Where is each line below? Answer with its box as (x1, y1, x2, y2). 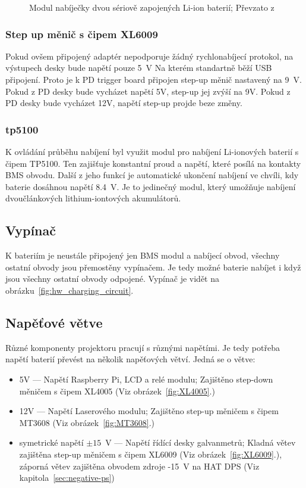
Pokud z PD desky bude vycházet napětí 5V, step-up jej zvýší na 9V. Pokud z (5, 85, 291, 97)
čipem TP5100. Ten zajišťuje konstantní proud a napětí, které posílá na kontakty (5, 157, 301, 169)
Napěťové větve (5, 313, 103, 331)
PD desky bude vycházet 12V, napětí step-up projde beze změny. (5, 97, 242, 109)
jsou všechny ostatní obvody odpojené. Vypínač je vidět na (5, 272, 219, 285)
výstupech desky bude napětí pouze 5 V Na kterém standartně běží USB (5, 61, 272, 74)
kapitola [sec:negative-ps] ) (19, 471, 115, 484)
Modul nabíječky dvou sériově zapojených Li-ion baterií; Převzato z (29, 1, 275, 13)
